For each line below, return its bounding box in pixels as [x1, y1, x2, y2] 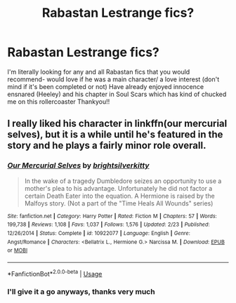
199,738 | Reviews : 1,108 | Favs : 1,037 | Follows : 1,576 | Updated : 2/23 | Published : [7, 221, 210, 229]
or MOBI [7, 247, 28, 254]
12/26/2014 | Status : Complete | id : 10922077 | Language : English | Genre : [7, 229, 191, 236]
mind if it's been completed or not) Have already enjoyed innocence [7, 82, 204, 90]
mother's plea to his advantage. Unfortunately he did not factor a [24, 184, 213, 192]
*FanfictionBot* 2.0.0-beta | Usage [7, 268, 103, 278]
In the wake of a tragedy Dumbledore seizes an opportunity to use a [24, 177, 222, 185]
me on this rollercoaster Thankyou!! [7, 97, 110, 106]
